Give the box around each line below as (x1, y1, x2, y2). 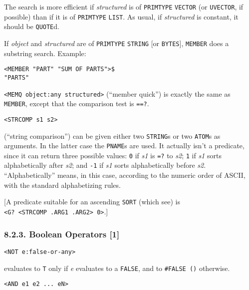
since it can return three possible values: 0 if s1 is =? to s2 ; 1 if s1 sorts (4, 150, 222, 160)
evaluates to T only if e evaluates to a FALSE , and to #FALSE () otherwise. (4, 262, 230, 273)
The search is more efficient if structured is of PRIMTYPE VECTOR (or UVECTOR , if (4, 2, 244, 12)
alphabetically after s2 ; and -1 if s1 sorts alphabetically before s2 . (4, 160, 206, 170)
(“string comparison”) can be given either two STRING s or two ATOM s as (4, 130, 221, 141)
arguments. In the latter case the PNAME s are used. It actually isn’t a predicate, (4, 140, 245, 151)
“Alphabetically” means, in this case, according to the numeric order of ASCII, (4, 170, 246, 180)
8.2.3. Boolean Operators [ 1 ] (4, 227, 120, 240)
